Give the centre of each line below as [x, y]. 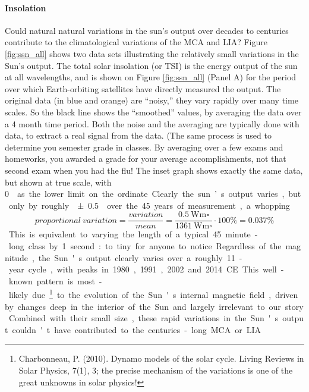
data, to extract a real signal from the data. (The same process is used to [138, 135]
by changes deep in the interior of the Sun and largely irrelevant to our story [154, 306]
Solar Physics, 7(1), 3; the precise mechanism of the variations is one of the [156, 370]
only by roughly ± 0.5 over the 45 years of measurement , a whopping [149, 205]
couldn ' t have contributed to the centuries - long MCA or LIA [136, 329]
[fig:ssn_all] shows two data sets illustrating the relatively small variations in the [152, 53]
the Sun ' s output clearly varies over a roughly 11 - [140, 257]
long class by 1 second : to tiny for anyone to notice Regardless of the [145, 245]
